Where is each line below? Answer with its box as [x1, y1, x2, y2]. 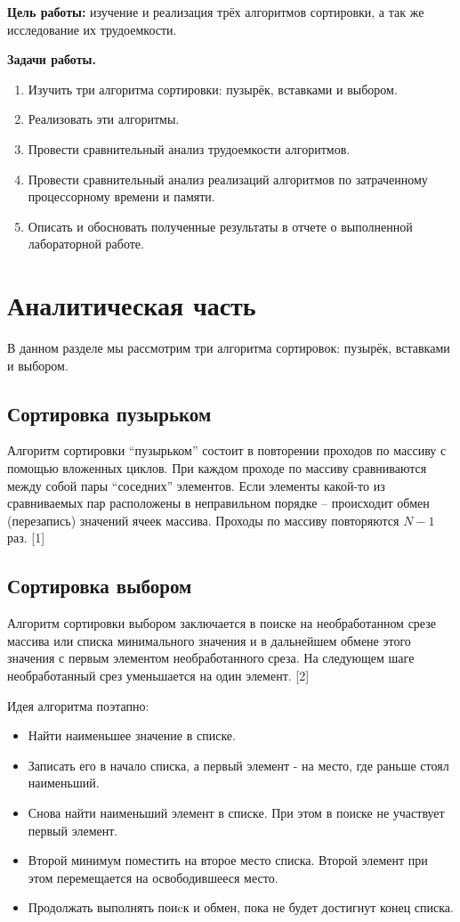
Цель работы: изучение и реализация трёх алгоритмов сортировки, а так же [7, 3, 424, 20]
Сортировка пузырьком [7, 399, 212, 427]
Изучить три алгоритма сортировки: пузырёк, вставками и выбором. [28, 79, 398, 98]
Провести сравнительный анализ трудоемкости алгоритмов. [28, 139, 351, 158]
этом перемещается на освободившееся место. [28, 868, 278, 886]
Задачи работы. [7, 50, 96, 69]
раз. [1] [7, 528, 45, 547]
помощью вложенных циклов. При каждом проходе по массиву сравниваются [7, 459, 427, 477]
